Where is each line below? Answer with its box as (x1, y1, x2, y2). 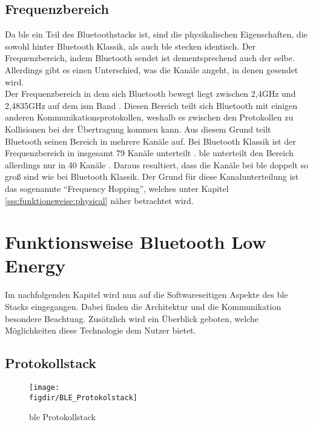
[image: (29, 383, 60, 392)
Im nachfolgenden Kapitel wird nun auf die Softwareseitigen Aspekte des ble (5, 288, 288, 301)
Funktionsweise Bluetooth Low (5, 229, 266, 254)
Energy (5, 253, 66, 278)
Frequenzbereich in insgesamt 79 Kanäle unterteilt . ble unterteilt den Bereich (5, 147, 294, 159)
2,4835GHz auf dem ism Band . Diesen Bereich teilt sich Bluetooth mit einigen (5, 99, 297, 111)
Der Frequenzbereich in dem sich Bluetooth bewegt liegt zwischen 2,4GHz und (5, 87, 296, 100)
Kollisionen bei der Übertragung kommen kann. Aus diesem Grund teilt (5, 122, 271, 135)
